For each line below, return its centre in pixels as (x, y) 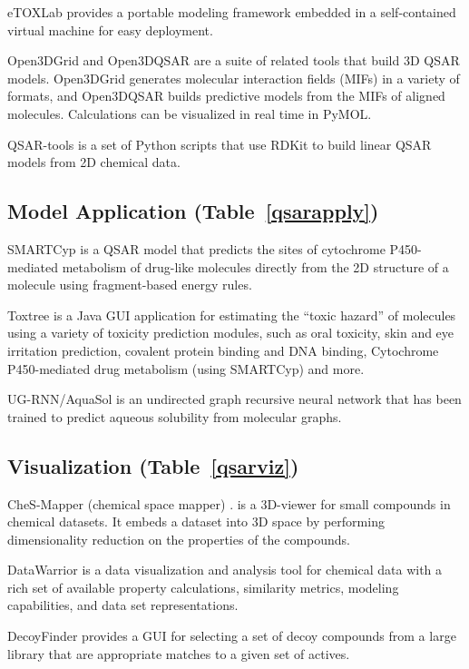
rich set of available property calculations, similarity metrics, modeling (203, 587)
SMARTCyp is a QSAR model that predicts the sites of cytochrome (196, 248)
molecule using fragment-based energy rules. (130, 285)
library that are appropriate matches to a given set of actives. (179, 653)
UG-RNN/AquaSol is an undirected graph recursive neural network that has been (234, 399)
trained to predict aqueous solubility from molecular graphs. (175, 416)
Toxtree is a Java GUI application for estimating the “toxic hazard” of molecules (232, 315)
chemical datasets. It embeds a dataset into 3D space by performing (196, 521)
